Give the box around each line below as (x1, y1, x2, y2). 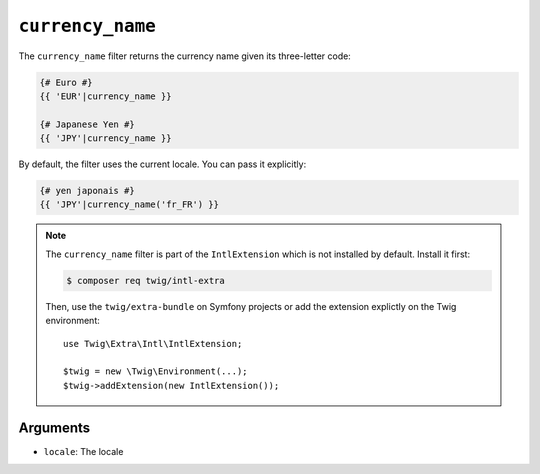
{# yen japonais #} (39, 185, 135, 197)
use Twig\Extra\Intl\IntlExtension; (63, 338, 243, 349)
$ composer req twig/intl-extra (66, 275, 225, 286)
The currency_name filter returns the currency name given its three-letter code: (18, 50, 352, 62)
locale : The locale (43, 445, 124, 457)
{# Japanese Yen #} (39, 118, 135, 130)
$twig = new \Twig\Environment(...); (63, 366, 249, 377)
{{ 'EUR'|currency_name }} (39, 90, 172, 102)
